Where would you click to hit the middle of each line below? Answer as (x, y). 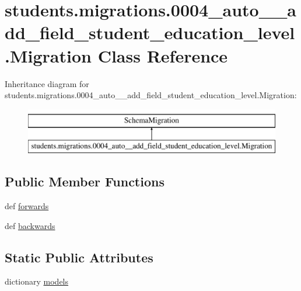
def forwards (27, 206)
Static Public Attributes (79, 257)
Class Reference (163, 55)
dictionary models (37, 281)
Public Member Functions (85, 181)
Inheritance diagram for (47, 83)
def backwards (30, 225)
